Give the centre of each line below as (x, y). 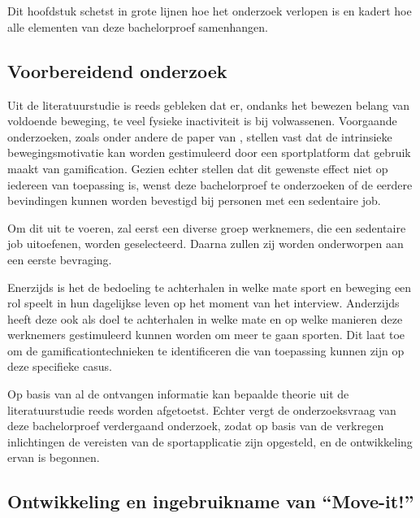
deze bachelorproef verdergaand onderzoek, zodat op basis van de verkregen (196, 426)
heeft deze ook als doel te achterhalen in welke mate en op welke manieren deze (205, 318)
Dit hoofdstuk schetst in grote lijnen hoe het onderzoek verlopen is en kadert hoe (210, 11)
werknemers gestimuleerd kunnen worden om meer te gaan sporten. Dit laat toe (206, 335)
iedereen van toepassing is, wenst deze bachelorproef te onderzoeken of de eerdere (210, 184)
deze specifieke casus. (60, 366)
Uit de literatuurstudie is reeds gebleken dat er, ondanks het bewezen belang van (209, 104)
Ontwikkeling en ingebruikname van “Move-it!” (211, 501)
